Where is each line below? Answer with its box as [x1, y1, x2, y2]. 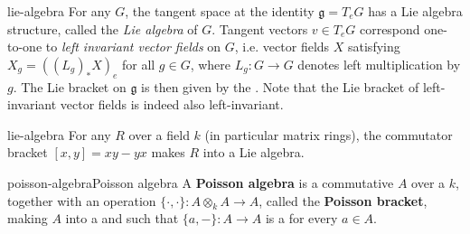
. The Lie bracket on [13, 77, 127, 96]
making [7, 209, 48, 228]
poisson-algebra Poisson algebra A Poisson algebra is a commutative [7, 173, 394, 192]
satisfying [348, 37, 400, 56]
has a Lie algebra [368, 2, 463, 20]
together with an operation [7, 191, 156, 210]
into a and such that [65, 209, 179, 228]
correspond [359, 19, 420, 38]
